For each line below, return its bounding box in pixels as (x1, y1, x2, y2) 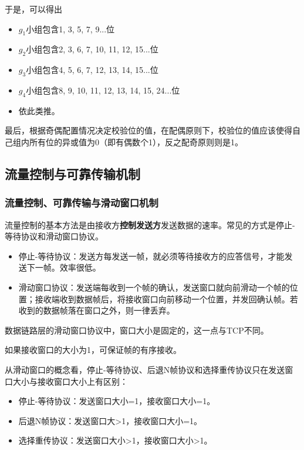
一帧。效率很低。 (35, 261, 101, 274)
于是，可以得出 (5, 3, 62, 15)
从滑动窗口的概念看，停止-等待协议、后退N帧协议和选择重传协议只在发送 (5, 363, 285, 375)
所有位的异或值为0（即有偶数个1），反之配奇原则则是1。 (29, 135, 243, 148)
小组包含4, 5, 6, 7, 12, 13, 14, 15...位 (26, 64, 158, 76)
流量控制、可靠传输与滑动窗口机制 (5, 195, 158, 210)
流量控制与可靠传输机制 (5, 164, 140, 182)
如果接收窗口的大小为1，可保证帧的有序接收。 (5, 344, 181, 356)
